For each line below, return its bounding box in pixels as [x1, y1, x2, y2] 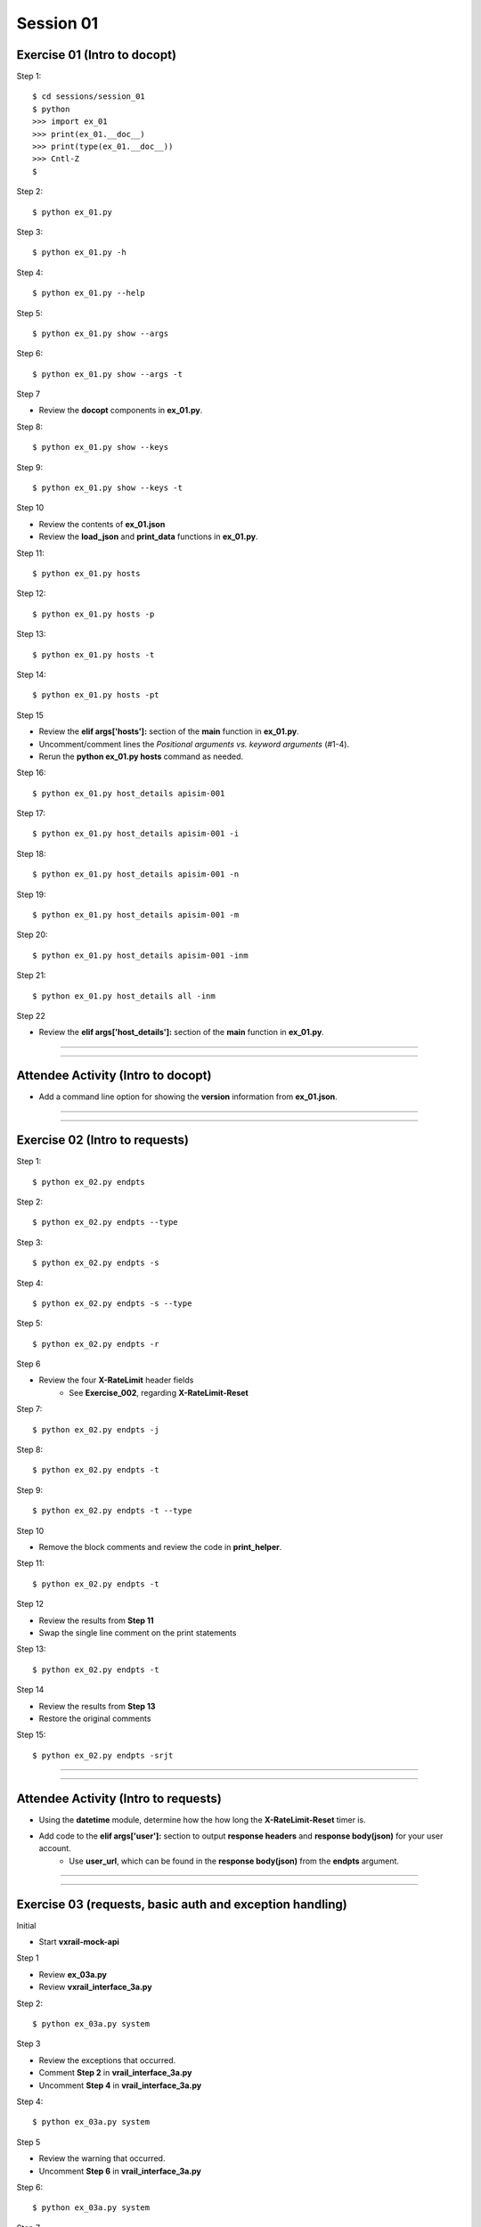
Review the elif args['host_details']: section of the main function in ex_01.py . [38, 1027, 324, 1038]
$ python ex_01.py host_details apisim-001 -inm [32, 950, 249, 960]
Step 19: [16, 889, 46, 900]
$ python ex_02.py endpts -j [32, 1424, 159, 1434]
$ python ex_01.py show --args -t [32, 369, 183, 379]
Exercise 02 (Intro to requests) [16, 1132, 189, 1148]
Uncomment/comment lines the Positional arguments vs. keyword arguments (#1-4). [38, 738, 350, 749]
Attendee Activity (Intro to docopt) [16, 1068, 212, 1083]
